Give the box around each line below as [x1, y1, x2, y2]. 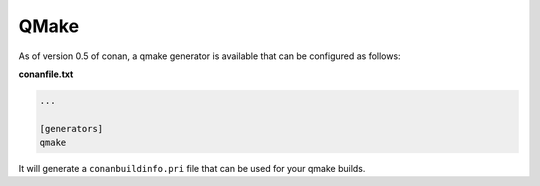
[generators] [39, 123, 104, 134]
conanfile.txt [18, 68, 74, 80]
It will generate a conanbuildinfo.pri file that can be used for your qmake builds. [18, 163, 366, 175]
